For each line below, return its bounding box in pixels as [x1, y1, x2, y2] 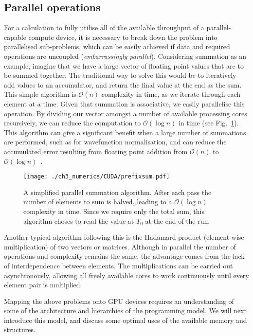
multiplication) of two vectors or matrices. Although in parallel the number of [4, 241, 236, 251]
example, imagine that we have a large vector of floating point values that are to [4, 60, 244, 71]
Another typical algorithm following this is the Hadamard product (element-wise [4, 232, 244, 242]
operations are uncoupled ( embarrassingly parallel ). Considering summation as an [4, 51, 247, 61]
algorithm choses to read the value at [23, 215, 134, 226]
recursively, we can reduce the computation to [4, 118, 141, 128]
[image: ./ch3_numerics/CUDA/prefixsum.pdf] [23, 173, 170, 180]
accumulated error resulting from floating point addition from [4, 146, 188, 156]
